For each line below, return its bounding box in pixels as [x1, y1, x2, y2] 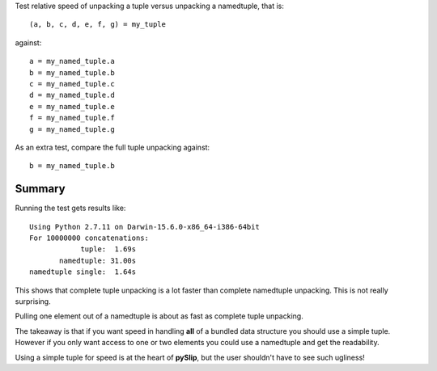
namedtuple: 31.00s [59, 255, 137, 265]
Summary [15, 182, 66, 196]
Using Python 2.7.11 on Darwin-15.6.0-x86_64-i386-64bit [29, 222, 261, 231]
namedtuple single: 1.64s [29, 268, 137, 276]
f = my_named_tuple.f [29, 113, 115, 123]
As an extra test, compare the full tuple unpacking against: [15, 142, 210, 152]
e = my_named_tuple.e [29, 102, 115, 111]
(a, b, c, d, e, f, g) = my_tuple [29, 20, 166, 29]
